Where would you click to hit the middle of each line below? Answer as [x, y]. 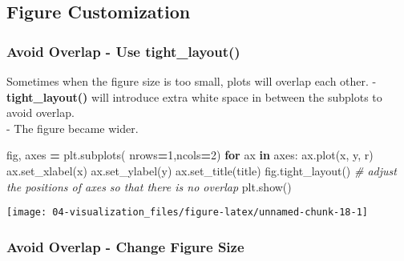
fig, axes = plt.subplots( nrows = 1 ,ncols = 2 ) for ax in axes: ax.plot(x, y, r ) [190, 155]
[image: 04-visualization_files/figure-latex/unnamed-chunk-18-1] [188, 213]
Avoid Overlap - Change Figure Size [125, 246]
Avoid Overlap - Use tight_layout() [123, 51]
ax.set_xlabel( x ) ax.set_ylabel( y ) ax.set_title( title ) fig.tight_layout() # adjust [202, 170]
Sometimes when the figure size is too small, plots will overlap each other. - [192, 81]
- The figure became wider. [73, 128]
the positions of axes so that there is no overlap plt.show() [149, 186]
